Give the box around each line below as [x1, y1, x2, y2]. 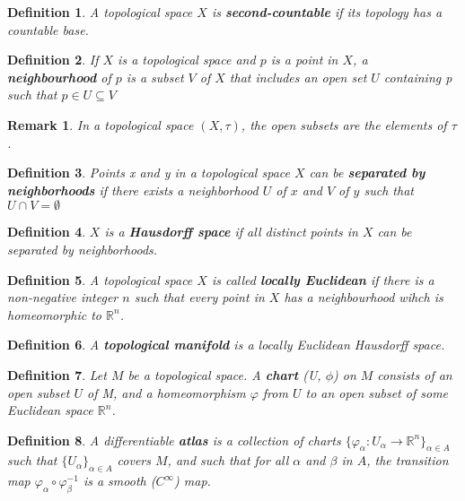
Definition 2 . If [7, 50, 99, 69]
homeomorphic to [7, 305, 102, 324]
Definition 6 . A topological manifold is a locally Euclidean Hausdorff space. [7, 335, 445, 354]
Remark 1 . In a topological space [7, 115, 194, 134]
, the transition [366, 451, 449, 470]
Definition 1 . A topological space [7, 3, 193, 21]
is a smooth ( [83, 471, 156, 490]
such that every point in [134, 288, 265, 307]
